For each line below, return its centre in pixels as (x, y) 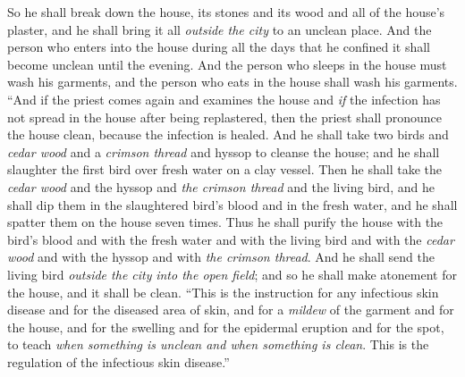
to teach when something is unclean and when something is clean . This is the (218, 344)
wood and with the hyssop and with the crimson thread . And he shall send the (221, 257)
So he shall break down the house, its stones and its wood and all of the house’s (226, 12)
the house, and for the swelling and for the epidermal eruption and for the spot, (226, 327)
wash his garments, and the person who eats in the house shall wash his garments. (232, 82)
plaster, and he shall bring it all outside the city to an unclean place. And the (220, 29)
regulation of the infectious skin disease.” (118, 361)
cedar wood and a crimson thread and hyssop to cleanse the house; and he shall (224, 151)
